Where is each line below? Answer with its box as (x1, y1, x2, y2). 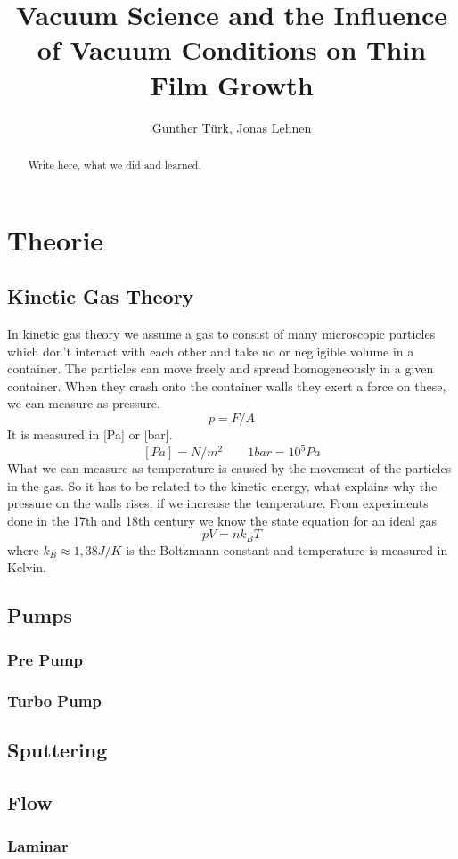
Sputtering (7, 735, 108, 763)
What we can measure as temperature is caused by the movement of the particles (7, 459, 452, 477)
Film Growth (150, 66, 314, 102)
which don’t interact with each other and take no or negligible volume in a (7, 341, 414, 360)
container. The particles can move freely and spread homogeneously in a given (7, 359, 434, 378)
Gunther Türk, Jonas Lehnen (151, 118, 312, 136)
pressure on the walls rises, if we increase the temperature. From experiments (7, 494, 429, 512)
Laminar (7, 834, 69, 856)
